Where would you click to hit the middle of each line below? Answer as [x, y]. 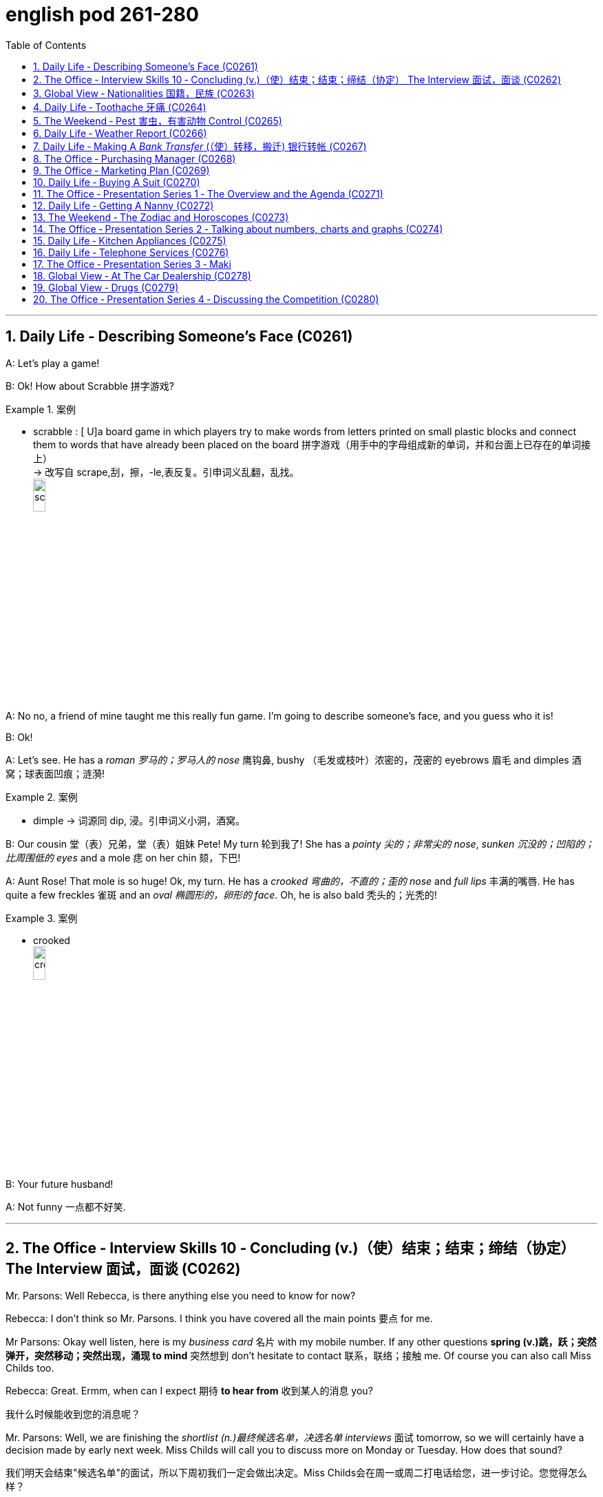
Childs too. [30, 1368]
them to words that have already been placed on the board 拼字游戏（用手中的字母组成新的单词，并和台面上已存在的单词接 [312, 444]
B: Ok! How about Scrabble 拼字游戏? [90, 386]
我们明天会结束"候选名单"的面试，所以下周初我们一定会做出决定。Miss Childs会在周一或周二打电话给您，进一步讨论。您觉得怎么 [297, 1473]
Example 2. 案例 [42, 797]
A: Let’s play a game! [53, 363]
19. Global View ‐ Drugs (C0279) [106, 287]
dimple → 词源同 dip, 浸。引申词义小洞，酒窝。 [139, 821]
